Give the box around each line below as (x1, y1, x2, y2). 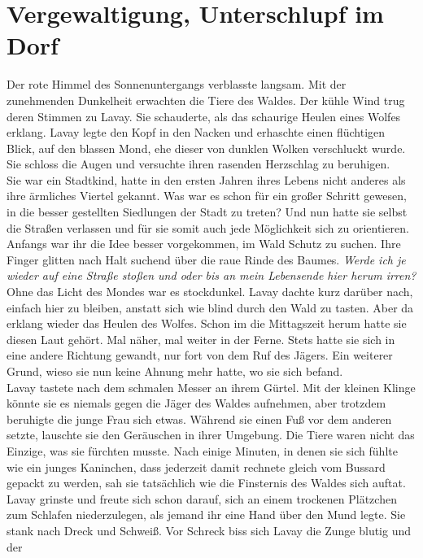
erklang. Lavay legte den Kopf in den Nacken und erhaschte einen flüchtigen (7, 124, 386, 141)
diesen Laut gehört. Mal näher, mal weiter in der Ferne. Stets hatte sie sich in (7, 330, 395, 347)
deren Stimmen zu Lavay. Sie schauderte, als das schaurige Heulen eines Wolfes (7, 107, 401, 124)
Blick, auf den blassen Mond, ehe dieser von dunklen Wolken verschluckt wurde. (7, 139, 406, 156)
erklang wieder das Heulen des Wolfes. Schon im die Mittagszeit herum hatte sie (7, 315, 407, 332)
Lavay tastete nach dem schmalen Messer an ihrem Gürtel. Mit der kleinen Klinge (7, 378, 416, 395)
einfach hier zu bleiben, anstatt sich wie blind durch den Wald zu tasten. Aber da (7, 299, 414, 316)
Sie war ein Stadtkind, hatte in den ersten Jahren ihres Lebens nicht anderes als (7, 171, 406, 188)
